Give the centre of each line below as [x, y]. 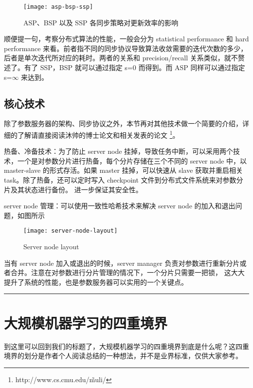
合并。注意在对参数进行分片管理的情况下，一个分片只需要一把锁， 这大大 [127, 272]
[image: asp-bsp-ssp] [58, 7]
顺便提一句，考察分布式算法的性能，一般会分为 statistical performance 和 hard [126, 39]
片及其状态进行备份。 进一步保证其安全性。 [73, 189]
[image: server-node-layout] [71, 231]
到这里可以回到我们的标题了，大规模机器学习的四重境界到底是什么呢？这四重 [126, 346]
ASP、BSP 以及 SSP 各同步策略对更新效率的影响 [101, 22]
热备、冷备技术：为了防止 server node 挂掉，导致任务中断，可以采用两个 [119, 151]
